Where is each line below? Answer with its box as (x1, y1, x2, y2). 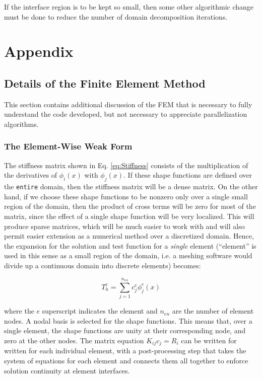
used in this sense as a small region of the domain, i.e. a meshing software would (4, 250, 252, 261)
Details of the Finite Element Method (4, 75, 206, 91)
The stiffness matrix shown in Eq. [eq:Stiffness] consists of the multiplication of (4, 160, 248, 170)
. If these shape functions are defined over (123, 170, 252, 180)
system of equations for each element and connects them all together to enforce (4, 355, 248, 365)
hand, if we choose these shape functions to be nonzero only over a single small (4, 191, 248, 201)
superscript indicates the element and (42, 306, 158, 316)
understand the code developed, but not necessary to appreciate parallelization (4, 109, 247, 119)
